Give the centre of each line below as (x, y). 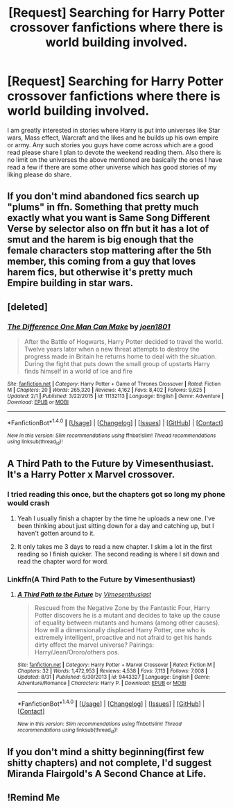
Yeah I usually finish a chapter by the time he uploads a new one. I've (116, 518)
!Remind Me (34, 797)
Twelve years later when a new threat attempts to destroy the (112, 349)
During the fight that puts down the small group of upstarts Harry (117, 364)
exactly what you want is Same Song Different (109, 218)
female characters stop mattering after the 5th (109, 250)
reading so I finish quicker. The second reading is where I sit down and (118, 554)
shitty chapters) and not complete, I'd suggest (110, 763)
